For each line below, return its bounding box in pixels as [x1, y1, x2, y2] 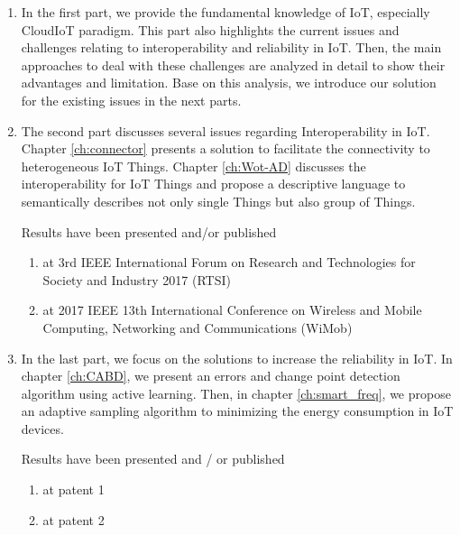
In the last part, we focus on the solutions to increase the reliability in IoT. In [21, 348, 453, 367]
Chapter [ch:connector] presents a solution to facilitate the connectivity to [21, 139, 430, 158]
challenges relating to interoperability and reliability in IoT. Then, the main [21, 38, 442, 57]
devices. [21, 419, 64, 438]
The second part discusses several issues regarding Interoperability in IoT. [21, 121, 430, 140]
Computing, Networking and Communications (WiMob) [42, 318, 353, 337]
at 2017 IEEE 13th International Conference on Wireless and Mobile [42, 300, 422, 319]
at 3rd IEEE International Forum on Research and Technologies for [42, 253, 416, 272]
